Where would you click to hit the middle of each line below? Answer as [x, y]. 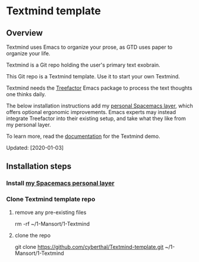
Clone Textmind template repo [51, 199]
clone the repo [33, 235]
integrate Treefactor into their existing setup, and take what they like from [96, 118]
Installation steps [39, 167]
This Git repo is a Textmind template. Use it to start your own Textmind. [93, 76]
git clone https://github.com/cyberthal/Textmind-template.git [89, 247]
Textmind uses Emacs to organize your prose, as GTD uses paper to [89, 47]
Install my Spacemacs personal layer [60, 184]
